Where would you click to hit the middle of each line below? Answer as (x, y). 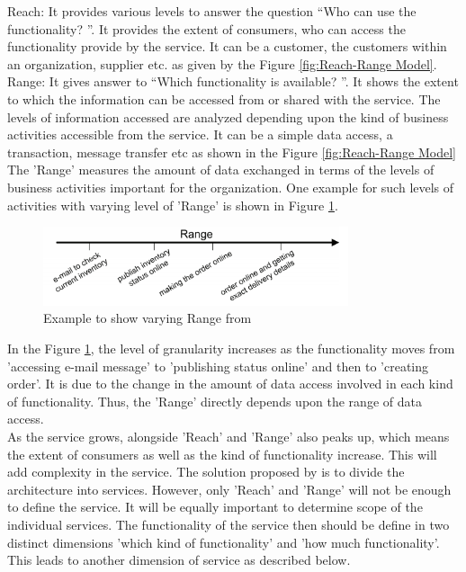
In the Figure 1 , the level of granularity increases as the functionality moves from (231, 349)
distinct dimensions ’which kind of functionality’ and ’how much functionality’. (224, 542)
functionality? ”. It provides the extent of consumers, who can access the (206, 28)
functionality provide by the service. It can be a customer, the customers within (227, 46)
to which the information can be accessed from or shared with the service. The (224, 98)
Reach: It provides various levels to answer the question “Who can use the (212, 11)
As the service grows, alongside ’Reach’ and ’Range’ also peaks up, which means (229, 437)
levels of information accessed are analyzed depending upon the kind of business (228, 116)
